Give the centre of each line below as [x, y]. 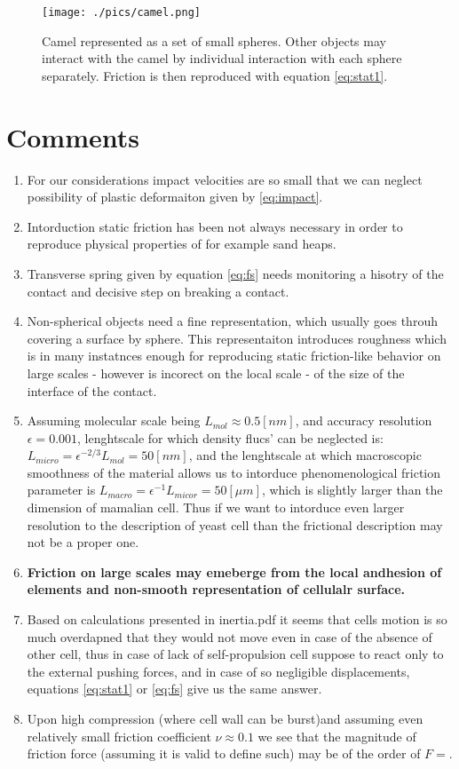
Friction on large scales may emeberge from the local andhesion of [234, 571]
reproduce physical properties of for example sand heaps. [182, 244]
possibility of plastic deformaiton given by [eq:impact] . [175, 197]
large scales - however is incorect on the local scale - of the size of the [216, 373]
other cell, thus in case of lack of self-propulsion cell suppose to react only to [235, 654]
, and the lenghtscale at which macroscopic [305, 455]
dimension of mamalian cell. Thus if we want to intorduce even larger [216, 507]
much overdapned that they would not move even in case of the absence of [229, 636]
